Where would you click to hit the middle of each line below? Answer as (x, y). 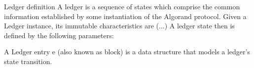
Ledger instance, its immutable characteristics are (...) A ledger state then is (119, 26)
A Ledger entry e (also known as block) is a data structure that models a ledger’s (127, 52)
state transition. (28, 61)
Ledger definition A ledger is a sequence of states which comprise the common (122, 6)
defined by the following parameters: (59, 35)
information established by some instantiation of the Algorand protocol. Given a (125, 16)
